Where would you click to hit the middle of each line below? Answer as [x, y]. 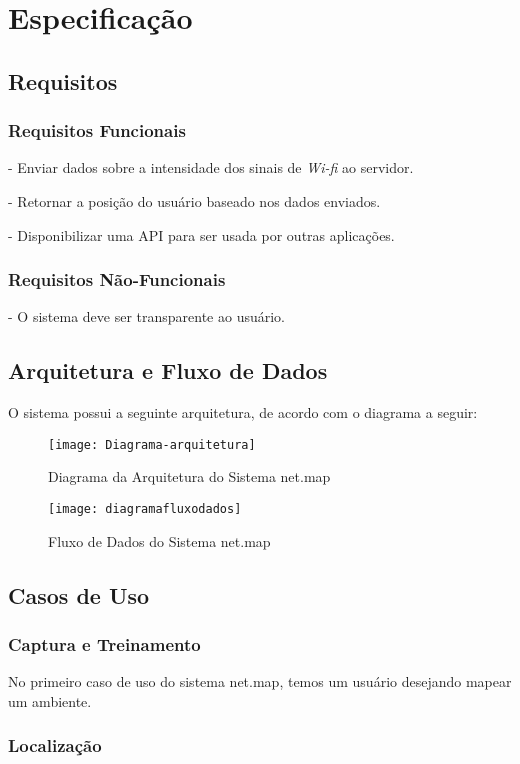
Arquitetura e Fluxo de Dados [168, 370]
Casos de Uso [79, 594]
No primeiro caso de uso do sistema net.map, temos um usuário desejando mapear [260, 681]
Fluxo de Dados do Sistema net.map [159, 540]
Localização [55, 745]
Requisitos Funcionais [97, 130]
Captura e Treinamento [104, 643]
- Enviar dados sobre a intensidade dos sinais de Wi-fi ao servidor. [211, 167]
